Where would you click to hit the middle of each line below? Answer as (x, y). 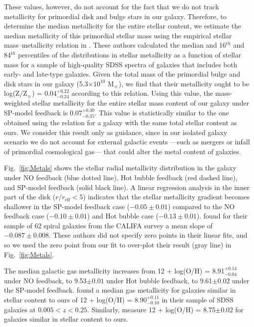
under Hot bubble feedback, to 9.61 (159, 280)
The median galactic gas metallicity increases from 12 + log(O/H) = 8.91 (114, 271)
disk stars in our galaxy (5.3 (46, 83)
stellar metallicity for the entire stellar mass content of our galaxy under (141, 102)
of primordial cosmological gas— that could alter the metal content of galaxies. (123, 151)
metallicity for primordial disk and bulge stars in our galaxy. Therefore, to (115, 16)
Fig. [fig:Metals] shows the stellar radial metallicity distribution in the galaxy (120, 168)
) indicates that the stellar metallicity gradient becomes (166, 197)
